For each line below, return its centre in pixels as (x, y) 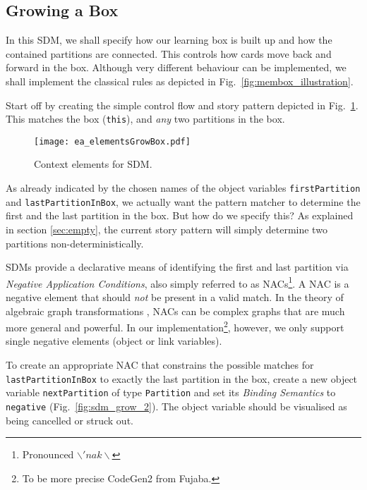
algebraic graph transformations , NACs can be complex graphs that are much (175, 311)
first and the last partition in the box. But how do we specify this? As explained (180, 215)
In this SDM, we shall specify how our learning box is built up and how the (169, 40)
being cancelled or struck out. (70, 420)
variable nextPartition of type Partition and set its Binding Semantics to (171, 392)
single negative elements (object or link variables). (114, 341)
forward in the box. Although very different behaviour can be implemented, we (176, 67)
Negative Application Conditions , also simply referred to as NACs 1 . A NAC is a (178, 282)
